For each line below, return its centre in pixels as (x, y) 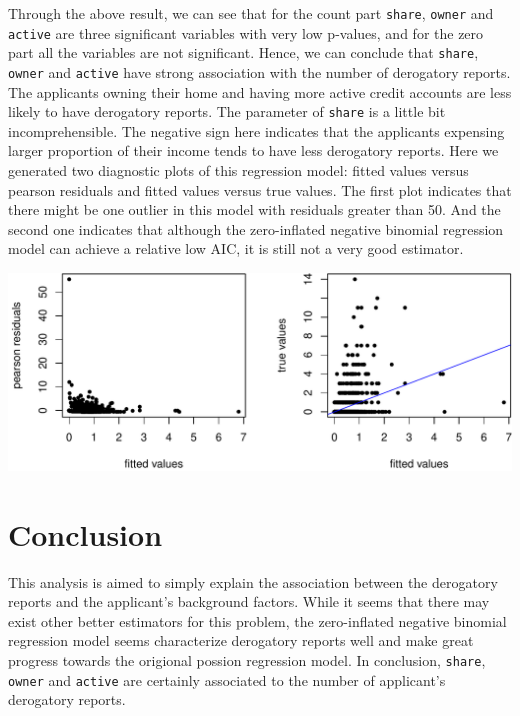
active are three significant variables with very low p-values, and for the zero (246, 32)
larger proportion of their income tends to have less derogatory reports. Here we (253, 150)
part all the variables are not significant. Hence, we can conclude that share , (243, 52)
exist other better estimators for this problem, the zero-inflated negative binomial (257, 620)
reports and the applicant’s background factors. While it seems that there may (249, 601)
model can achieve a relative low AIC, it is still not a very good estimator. (236, 248)
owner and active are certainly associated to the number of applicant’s (227, 679)
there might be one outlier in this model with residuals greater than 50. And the (254, 209)
